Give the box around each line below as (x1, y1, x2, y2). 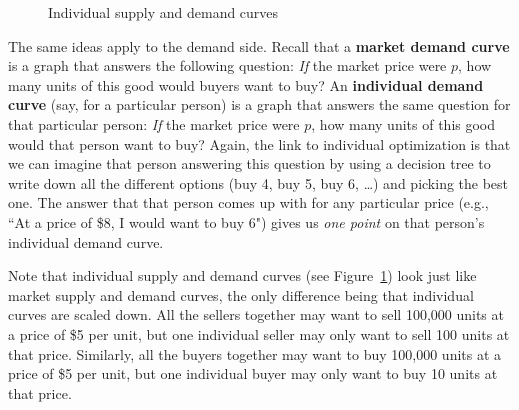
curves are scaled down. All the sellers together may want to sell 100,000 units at (8, 304, 504, 325)
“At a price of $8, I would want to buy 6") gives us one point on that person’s (8, 211, 485, 232)
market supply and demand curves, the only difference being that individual (8, 284, 474, 305)
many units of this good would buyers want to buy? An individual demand (8, 74, 484, 95)
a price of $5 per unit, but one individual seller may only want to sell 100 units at (8, 323, 510, 344)
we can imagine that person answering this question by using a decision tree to (8, 153, 491, 174)
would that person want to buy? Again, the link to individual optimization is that (8, 133, 511, 154)
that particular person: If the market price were (8, 113, 300, 134)
